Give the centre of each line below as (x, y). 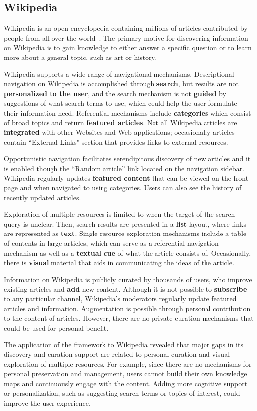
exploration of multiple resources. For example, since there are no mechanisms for (128, 364)
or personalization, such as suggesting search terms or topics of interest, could (122, 393)
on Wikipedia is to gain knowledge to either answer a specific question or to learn (128, 47)
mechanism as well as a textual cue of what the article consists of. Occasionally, (128, 253)
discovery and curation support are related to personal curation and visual (117, 354)
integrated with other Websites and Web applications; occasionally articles (119, 132)
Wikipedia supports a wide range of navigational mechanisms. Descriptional (119, 74)
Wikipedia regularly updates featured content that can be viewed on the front (126, 178)
